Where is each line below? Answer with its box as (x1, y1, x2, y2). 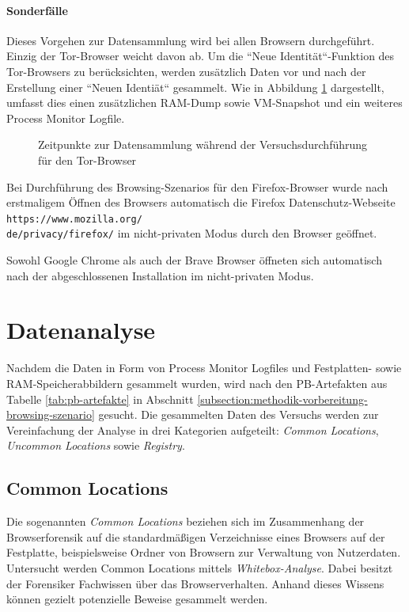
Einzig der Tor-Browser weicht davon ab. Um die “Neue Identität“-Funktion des (6, 48, 395, 64)
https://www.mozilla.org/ (6, 213, 142, 225)
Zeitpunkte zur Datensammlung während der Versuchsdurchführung (38, 136, 368, 153)
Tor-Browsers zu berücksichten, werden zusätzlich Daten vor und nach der (6, 63, 366, 79)
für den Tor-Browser (38, 151, 137, 168)
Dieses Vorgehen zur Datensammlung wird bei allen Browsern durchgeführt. (6, 32, 375, 48)
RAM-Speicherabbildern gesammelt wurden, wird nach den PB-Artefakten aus (6, 374, 388, 391)
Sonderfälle (6, 2, 68, 18)
